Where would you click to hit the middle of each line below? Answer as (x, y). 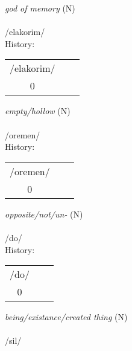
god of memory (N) (40, 8)
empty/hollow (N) (38, 111)
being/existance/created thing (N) (66, 317)
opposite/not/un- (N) (44, 214)
